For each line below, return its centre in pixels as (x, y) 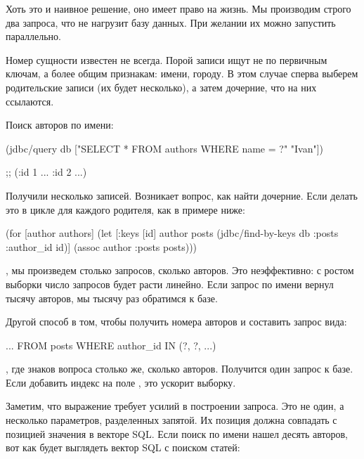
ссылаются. (30, 101)
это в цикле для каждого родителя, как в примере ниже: (125, 209)
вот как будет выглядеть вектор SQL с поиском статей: (123, 447)
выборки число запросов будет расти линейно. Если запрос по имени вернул (170, 284)
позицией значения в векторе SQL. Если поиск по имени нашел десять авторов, (177, 433)
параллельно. (33, 36)
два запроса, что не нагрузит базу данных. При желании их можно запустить (171, 22)
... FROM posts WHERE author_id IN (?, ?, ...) (111, 345)
